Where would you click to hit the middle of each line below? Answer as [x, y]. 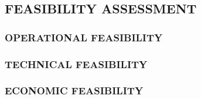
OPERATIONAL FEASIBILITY [84, 37]
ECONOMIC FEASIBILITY [74, 91]
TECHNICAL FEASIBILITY [76, 64]
